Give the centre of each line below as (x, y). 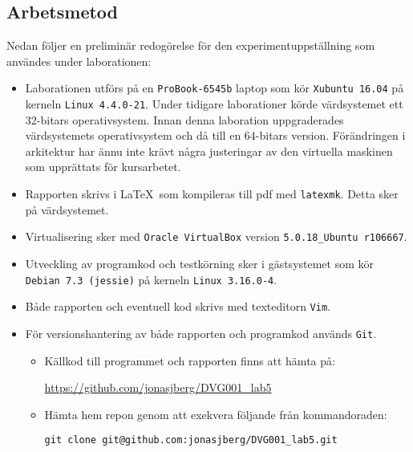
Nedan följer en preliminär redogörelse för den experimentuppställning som (191, 45)
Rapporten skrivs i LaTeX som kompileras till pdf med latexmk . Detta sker (212, 194)
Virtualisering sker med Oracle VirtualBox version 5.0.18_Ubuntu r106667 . (216, 236)
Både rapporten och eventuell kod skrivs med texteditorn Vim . (178, 306)
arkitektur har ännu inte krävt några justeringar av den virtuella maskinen (209, 151)
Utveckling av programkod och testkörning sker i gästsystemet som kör (200, 263)
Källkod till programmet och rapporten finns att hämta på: (190, 360)
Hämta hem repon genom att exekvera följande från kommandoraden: (216, 414)
